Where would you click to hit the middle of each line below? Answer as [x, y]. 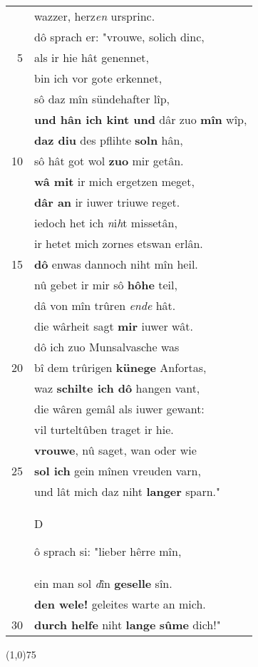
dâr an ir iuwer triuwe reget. [107, 202]
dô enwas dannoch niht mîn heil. [116, 264]
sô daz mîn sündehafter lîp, [102, 99]
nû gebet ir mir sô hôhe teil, [106, 285]
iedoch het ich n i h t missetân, [106, 223]
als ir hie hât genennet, [92, 57]
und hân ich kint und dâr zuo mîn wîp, [141, 119]
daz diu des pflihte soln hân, [109, 140]
